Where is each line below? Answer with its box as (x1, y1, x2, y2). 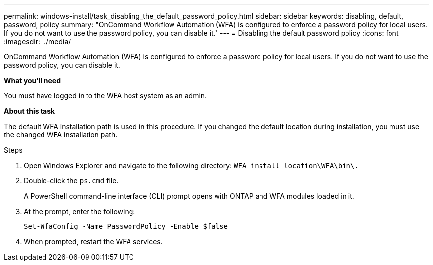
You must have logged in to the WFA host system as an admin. (4, 91, 207, 100)
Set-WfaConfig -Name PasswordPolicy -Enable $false (24, 222, 228, 230)
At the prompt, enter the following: (24, 207, 135, 216)
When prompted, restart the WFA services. (24, 237, 163, 246)
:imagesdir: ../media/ (4, 37, 71, 45)
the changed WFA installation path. (4, 131, 118, 139)
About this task (4, 107, 55, 115)
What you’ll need (4, 76, 61, 85)
